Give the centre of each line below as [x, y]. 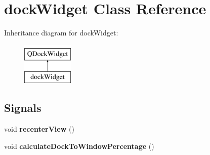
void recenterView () [39, 129]
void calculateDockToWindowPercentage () [79, 146]
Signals [23, 108]
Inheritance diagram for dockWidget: [61, 33]
